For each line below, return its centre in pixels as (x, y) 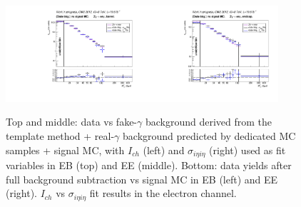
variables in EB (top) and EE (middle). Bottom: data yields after (149, 165)
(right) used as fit (248, 150)
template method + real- (60, 136)
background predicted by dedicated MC (209, 136)
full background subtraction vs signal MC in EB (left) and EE (142, 179)
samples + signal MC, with (65, 150)
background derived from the (209, 122)
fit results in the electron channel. (163, 193)
